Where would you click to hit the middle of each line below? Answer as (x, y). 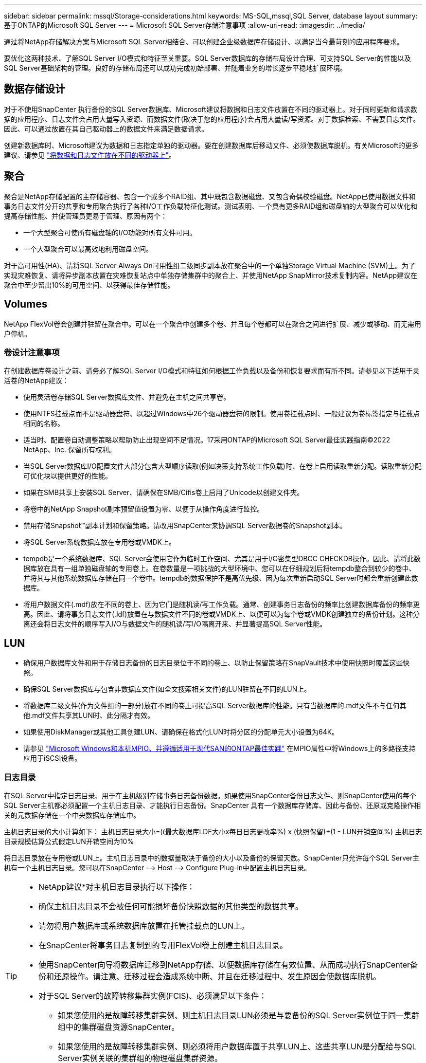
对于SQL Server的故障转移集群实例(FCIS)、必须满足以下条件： (153, 996)
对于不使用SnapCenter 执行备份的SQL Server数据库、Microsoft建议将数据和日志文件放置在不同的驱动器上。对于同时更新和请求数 (211, 109)
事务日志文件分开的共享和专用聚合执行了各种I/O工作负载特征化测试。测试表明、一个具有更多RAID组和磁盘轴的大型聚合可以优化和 (211, 206)
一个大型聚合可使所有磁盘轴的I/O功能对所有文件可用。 (110, 232)
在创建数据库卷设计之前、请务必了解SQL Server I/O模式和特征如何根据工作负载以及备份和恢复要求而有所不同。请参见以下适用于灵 (212, 371)
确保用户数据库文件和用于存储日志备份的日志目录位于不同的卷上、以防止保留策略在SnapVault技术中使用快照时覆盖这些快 (217, 663)
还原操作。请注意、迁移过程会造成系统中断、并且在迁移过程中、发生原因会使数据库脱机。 (218, 976)
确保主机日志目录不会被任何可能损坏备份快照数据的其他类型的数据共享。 (171, 906)
